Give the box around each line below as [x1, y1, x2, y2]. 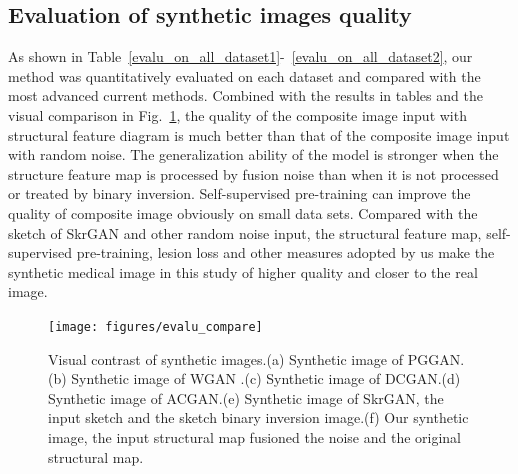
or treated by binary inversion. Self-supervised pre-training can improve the [8, 183, 471, 204]
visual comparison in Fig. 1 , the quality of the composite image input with [8, 104, 467, 125]
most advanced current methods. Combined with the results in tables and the [8, 85, 483, 106]
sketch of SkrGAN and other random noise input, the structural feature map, [8, 222, 482, 243]
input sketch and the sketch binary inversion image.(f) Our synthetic [48, 407, 469, 428]
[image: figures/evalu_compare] [48, 319, 263, 334]
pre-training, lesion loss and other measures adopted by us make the [76, 242, 495, 263]
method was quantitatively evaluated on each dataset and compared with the [8, 65, 481, 86]
